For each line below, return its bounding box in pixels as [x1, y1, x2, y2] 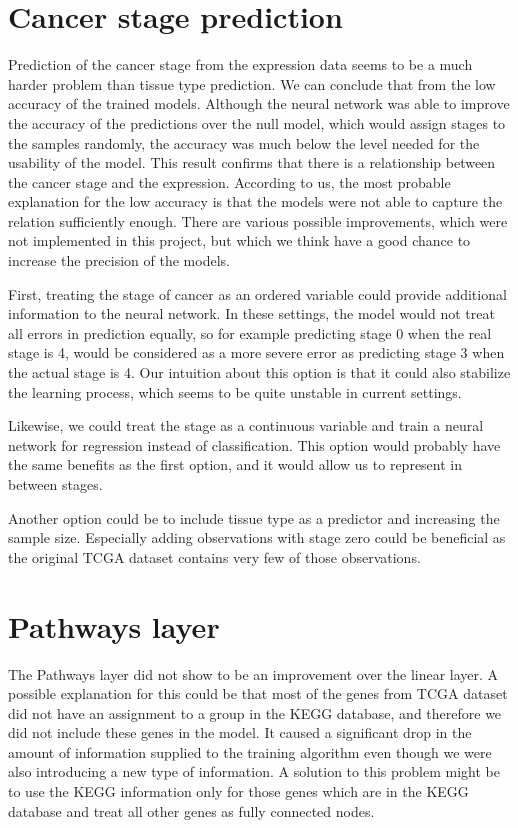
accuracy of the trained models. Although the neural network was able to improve [8, 93, 510, 114]
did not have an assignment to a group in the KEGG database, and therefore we [8, 702, 502, 723]
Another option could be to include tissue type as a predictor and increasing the [8, 507, 500, 528]
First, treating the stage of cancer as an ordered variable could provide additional [8, 283, 507, 304]
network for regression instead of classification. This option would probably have [8, 434, 501, 455]
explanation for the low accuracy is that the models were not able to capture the [8, 191, 503, 212]
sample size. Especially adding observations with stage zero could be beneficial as [8, 527, 506, 548]
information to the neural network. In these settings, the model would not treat [8, 303, 495, 324]
